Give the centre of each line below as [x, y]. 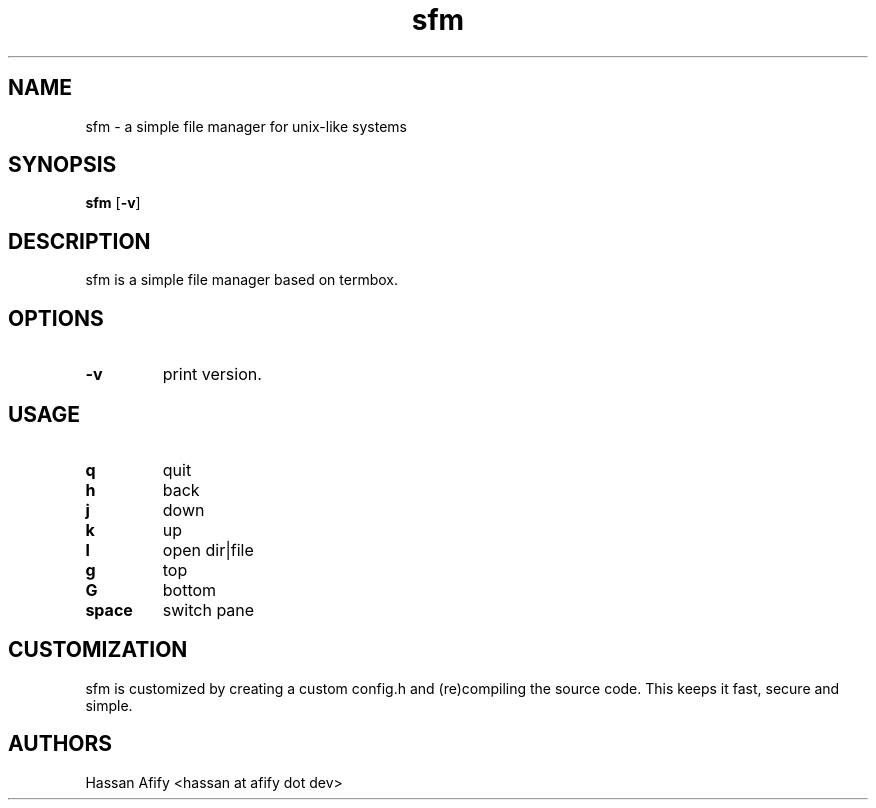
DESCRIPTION [79, 241]
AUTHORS [60, 744]
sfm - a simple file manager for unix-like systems [246, 126]
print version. [212, 374]
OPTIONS [56, 318]
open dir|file [208, 549]
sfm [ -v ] [113, 203]
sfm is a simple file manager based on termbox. [241, 280]
